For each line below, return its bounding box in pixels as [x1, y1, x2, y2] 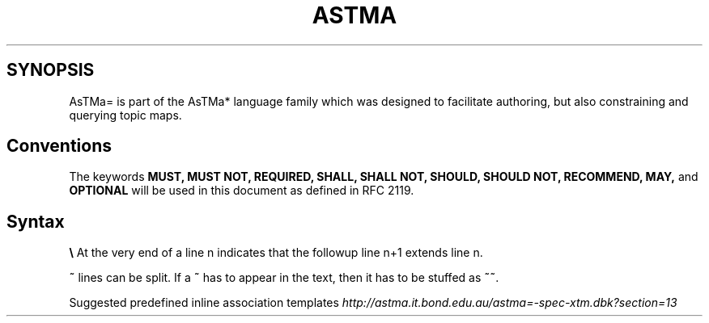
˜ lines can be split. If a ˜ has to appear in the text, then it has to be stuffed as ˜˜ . [69, 271, 499, 285]
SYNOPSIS [6, 60, 95, 81]
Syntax [6, 211, 65, 232]
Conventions [6, 136, 113, 157]
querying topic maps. [69, 107, 182, 122]
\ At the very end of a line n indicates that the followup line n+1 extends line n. [69, 245, 483, 260]
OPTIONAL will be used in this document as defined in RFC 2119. [69, 183, 414, 198]
